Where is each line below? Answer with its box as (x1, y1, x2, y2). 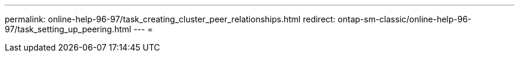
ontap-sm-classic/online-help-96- (338, 14, 472, 24)
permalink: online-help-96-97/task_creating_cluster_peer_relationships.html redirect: (5, 14, 336, 24)
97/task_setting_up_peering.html (5, 24, 132, 34)
